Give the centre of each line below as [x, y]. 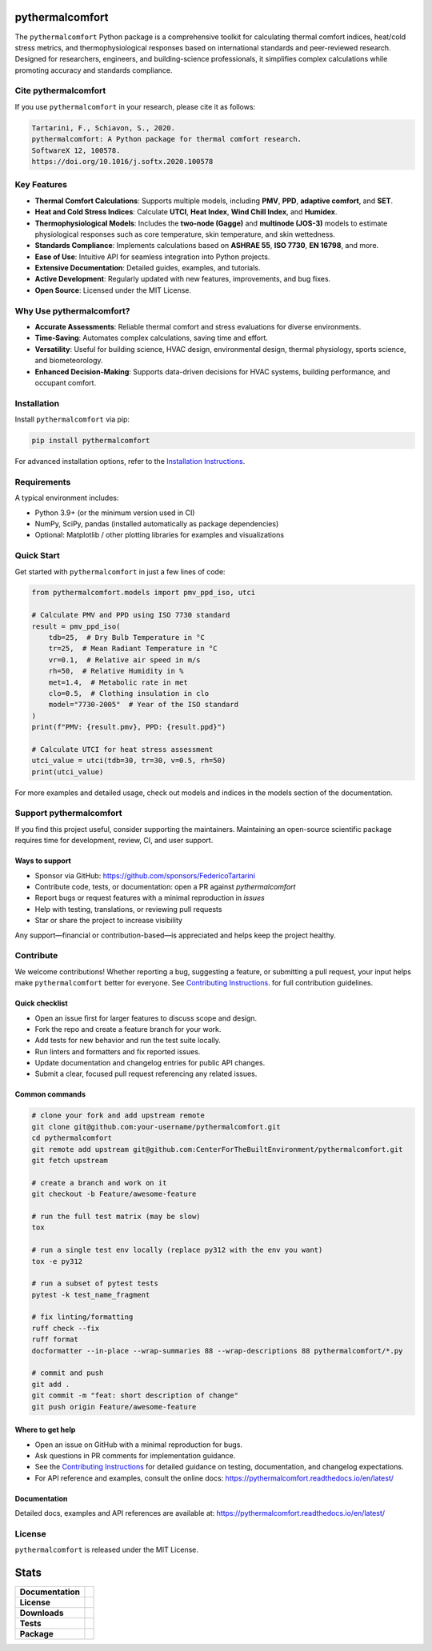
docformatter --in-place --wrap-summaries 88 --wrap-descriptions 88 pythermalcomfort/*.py [217, 1351]
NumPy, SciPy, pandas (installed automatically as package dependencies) [157, 523]
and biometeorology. [69, 361]
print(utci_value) [68, 772]
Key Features [41, 185]
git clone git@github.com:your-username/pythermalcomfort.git [156, 1127]
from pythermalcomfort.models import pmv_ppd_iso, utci [144, 593]
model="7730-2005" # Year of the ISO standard [144, 705]
